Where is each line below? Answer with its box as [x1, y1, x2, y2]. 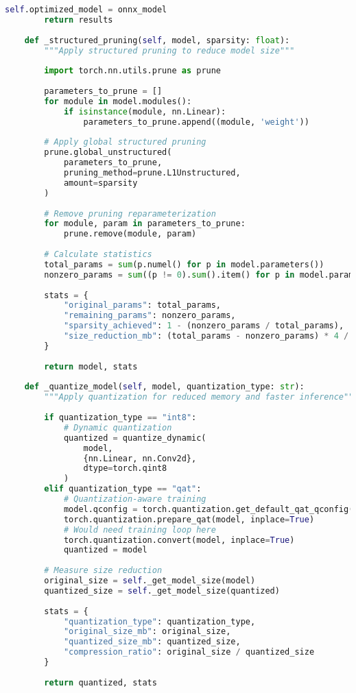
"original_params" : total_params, [63, 300, 221, 311]
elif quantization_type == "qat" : [44, 484, 202, 494]
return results [44, 14, 113, 25]
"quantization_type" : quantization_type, [63, 616, 256, 627]
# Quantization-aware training [63, 494, 206, 504]
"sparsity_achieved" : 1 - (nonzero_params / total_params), [63, 321, 344, 331]
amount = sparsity [63, 178, 138, 188]
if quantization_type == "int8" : [44, 413, 197, 422]
